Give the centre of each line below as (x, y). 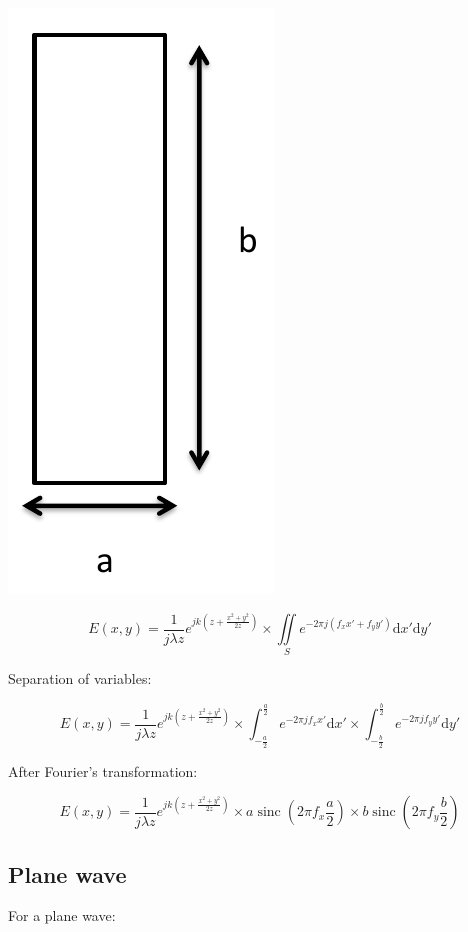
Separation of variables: (80, 678)
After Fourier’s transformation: (103, 770)
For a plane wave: (62, 915)
